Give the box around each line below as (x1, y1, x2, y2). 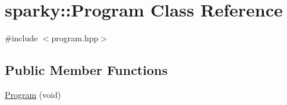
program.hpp (51, 32, 99, 44)
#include (5, 32, 38, 44)
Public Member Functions (5, 61, 168, 79)
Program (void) (5, 88, 61, 100)
